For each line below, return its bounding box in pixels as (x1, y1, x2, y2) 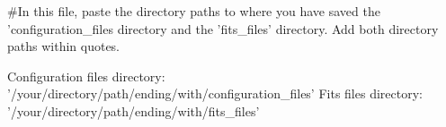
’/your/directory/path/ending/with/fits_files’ (7, 101, 260, 120)
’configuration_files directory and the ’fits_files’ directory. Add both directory (7, 19, 439, 38)
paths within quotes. (7, 37, 120, 55)
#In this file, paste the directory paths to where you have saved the (7, 2, 380, 20)
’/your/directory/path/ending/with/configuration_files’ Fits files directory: (7, 84, 423, 103)
